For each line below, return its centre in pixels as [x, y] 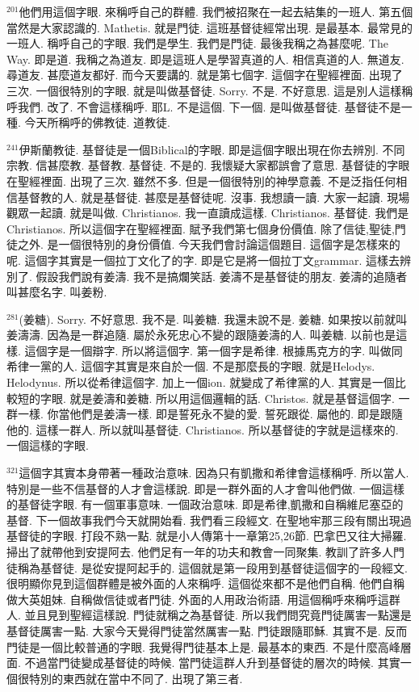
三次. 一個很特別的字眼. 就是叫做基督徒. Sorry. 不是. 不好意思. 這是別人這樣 [204, 90]
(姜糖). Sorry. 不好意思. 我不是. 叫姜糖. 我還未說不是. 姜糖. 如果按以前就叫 [213, 319]
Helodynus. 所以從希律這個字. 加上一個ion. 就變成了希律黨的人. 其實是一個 [201, 382]
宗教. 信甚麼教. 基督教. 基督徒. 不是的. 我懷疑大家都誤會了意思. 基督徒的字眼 [208, 165]
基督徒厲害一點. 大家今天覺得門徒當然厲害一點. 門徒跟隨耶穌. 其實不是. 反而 [207, 630]
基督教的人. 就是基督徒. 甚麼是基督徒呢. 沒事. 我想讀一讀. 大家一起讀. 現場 [214, 197]
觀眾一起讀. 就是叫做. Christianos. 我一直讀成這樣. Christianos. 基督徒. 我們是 [208, 213]
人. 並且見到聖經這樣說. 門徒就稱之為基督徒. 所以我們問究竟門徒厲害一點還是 [209, 615]
